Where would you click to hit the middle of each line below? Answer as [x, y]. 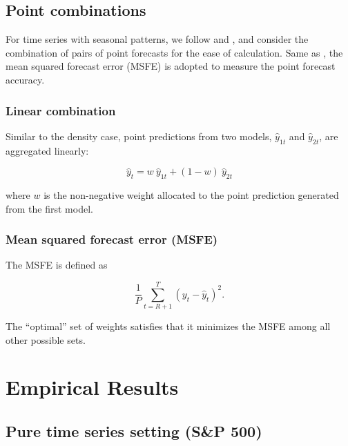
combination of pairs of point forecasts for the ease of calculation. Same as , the [174, 52]
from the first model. [49, 208]
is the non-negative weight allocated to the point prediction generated [191, 194]
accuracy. [25, 79]
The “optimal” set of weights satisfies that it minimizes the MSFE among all [168, 326]
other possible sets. [46, 339]
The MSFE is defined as [57, 265]
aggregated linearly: [47, 150]
